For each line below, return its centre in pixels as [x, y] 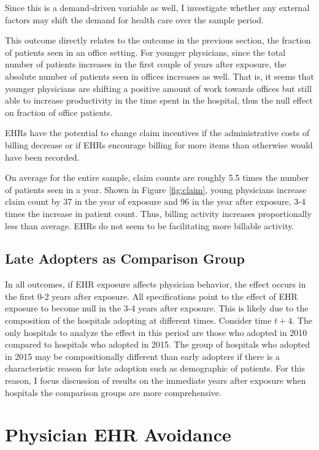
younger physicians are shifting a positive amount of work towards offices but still [159, 88]
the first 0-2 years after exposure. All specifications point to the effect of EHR [151, 296]
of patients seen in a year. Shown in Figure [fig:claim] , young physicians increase [156, 189]
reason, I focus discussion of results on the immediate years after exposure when [156, 380]
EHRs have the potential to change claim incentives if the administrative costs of [157, 133]
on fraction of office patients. [59, 112]
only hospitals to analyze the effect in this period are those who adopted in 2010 [156, 332]
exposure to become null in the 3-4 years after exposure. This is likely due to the [157, 308]
